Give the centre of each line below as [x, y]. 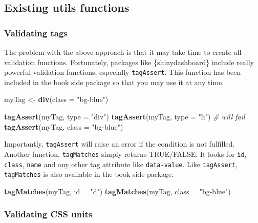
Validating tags [36, 33]
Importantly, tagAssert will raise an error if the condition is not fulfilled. [120, 144]
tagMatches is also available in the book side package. [89, 174]
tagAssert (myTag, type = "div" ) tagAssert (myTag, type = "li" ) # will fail [125, 117]
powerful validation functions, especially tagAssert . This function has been [123, 72]
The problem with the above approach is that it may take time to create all [123, 52]
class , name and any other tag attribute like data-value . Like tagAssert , [121, 164]
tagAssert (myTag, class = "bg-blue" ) [64, 126]
